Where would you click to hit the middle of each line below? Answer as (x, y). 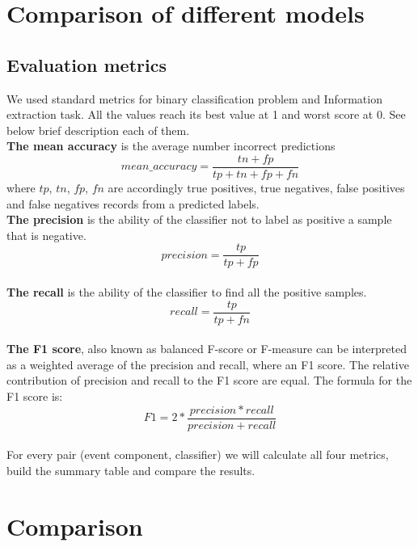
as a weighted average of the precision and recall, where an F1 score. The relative (208, 364)
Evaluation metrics (87, 64)
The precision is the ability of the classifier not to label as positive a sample (199, 219)
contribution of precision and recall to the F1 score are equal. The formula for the (209, 380)
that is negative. (46, 235)
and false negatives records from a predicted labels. (133, 203)
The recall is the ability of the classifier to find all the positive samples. (187, 292)
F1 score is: (35, 396)
